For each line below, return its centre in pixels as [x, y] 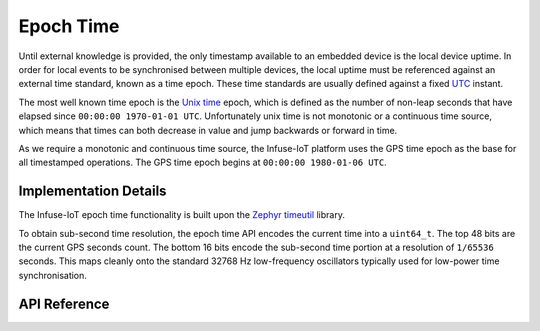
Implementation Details [92, 191]
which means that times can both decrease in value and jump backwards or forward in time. [208, 130]
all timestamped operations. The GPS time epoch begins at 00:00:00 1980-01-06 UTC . [202, 162]
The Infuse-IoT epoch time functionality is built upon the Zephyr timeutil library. [181, 215]
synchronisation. [52, 275]
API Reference [64, 303]
